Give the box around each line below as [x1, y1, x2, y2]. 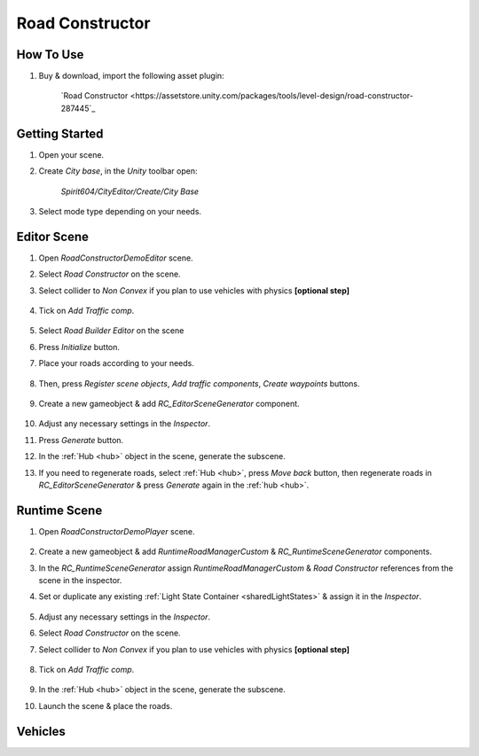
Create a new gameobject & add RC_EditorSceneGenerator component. [38, 398, 301, 409]
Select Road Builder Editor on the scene [38, 325, 185, 336]
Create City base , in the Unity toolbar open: [38, 166, 199, 176]
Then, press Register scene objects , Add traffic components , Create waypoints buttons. [38, 378, 360, 389]
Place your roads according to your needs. [38, 358, 194, 369]
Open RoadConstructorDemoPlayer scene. [38, 526, 195, 536]
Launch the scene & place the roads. [38, 700, 173, 711]
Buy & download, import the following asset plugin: [38, 71, 225, 82]
